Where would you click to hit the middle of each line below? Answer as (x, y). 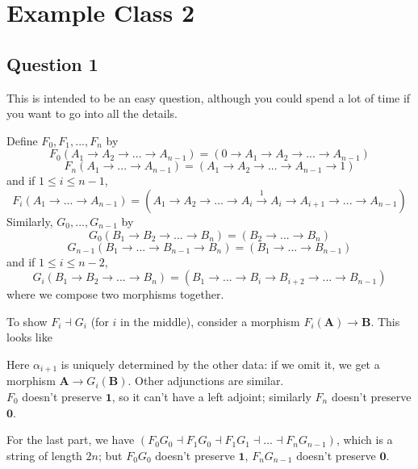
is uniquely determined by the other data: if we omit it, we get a (220, 364)
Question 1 (52, 63)
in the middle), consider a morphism (210, 321)
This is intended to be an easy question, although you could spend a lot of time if (209, 97)
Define (22, 140)
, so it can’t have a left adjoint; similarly (211, 396)
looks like (29, 337)
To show (27, 321)
